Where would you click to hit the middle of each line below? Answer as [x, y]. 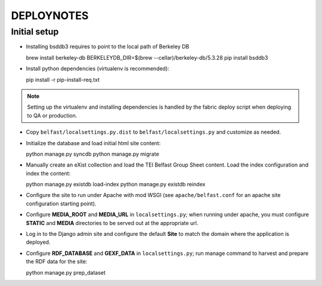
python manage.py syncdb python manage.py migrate [92, 154]
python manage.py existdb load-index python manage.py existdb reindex [116, 184]
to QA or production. [52, 115]
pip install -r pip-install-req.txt [63, 79]
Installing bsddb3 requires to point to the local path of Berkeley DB [108, 47]
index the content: [48, 173]
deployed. [38, 242]
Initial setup [35, 32]
